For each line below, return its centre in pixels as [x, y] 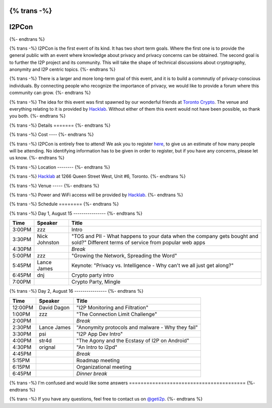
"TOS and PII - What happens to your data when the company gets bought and [165, 236]
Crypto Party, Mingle [96, 282]
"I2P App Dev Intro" [99, 334]
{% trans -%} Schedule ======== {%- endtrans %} [64, 204]
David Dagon [54, 307]
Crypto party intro [93, 275]
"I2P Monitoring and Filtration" [112, 307]
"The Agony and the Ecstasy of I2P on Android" [133, 341]
